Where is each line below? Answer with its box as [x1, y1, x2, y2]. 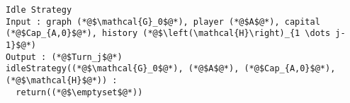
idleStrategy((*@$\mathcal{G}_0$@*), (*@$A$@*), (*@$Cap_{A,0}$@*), [6, 63, 336, 74]
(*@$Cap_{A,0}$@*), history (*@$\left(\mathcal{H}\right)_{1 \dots [6, 28, 331, 39]
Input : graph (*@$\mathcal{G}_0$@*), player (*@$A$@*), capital [6, 16, 320, 27]
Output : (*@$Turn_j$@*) [6, 51, 123, 62]
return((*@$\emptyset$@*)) [16, 87, 143, 97]
